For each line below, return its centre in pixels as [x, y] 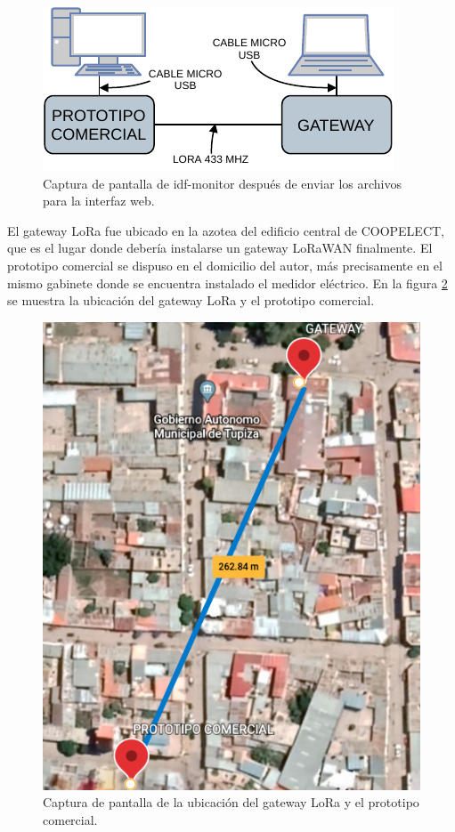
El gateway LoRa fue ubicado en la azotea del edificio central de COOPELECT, [226, 230]
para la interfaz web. [99, 201]
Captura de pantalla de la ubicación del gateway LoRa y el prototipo [231, 802]
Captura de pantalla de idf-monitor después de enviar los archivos [222, 183]
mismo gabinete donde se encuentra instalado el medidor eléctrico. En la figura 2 [227, 283]
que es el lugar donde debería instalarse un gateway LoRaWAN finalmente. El [220, 248]
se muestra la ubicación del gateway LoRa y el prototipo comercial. [191, 300]
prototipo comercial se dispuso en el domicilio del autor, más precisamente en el [225, 265]
